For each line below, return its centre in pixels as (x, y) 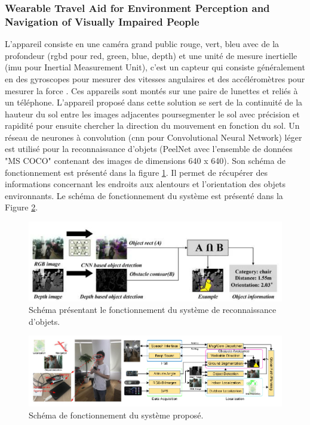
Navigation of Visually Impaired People (102, 21)
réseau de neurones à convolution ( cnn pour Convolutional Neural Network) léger (154, 137)
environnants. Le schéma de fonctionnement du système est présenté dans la (144, 195)
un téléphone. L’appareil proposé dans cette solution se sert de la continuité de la (154, 102)
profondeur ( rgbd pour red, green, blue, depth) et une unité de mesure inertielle (151, 55)
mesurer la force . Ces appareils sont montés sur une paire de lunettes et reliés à (151, 90)
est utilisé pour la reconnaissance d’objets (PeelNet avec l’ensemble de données (149, 149)
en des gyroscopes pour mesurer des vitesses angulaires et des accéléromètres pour (155, 78)
